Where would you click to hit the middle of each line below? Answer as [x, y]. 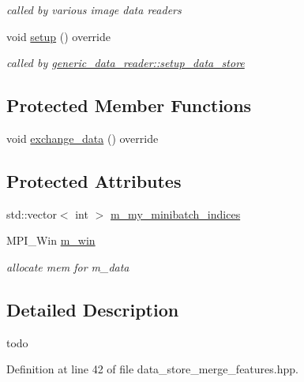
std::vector [32, 213]
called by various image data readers [94, 9]
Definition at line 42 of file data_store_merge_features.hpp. [152, 369]
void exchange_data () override [83, 138]
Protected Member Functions [129, 105]
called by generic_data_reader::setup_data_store [126, 63]
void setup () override [59, 36]
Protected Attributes [94, 180]
